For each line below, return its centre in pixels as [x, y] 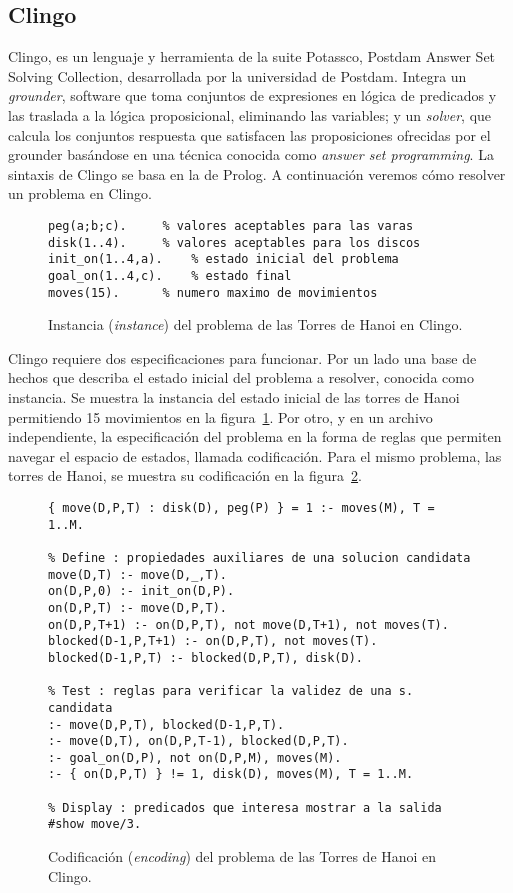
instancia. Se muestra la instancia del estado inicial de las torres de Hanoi [234, 397]
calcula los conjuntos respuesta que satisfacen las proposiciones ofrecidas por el [249, 134]
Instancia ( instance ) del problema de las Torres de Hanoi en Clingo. [255, 324]
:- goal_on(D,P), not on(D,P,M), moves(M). [195, 757]
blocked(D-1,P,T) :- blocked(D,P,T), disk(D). [205, 657]
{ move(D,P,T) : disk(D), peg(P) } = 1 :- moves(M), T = [241, 507]
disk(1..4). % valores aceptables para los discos [234, 242]
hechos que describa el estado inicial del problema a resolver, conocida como [241, 377]
